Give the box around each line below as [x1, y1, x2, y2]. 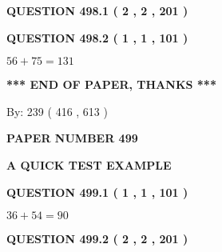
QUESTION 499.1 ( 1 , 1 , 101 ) [6, 183, 188, 200]
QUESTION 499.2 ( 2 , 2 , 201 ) [6, 230, 188, 247]
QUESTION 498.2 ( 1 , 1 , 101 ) [6, 29, 188, 46]
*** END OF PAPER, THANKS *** [6, 76, 216, 93]
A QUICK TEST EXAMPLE [6, 156, 172, 173]
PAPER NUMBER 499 [6, 130, 138, 146]
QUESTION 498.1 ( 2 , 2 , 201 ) [6, 2, 188, 18]
